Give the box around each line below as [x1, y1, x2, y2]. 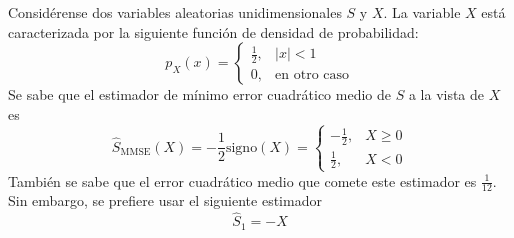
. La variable [383, 2, 461, 22]
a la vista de [408, 84, 485, 105]
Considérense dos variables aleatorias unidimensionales [8, 2, 342, 22]
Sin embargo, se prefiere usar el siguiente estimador [8, 190, 322, 211]
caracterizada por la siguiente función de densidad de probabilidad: [8, 21, 419, 42]
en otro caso [275, 67, 350, 82]
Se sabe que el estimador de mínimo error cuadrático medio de [8, 84, 391, 105]
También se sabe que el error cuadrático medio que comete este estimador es [8, 170, 477, 191]
